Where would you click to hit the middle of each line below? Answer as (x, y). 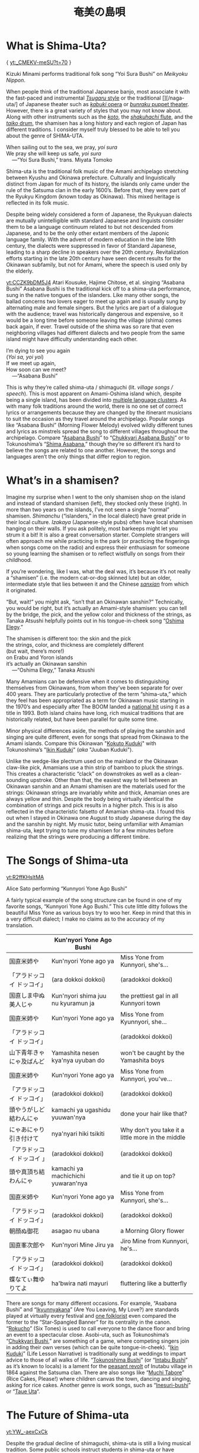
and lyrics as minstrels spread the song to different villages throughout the (97, 431)
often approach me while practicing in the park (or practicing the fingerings (98, 541)
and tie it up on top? (148, 1176)
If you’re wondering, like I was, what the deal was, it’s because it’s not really (98, 571)
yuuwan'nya (68, 1117)
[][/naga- (173, 98)
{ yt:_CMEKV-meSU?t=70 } (39, 62)
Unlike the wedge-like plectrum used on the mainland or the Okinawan (92, 761)
